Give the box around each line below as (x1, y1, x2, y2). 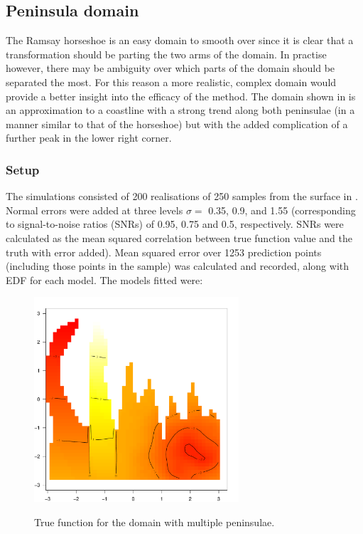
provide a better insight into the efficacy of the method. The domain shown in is (6, 88, 356, 103)
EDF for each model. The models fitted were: (6, 272, 203, 287)
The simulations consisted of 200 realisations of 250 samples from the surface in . (6, 189, 358, 204)
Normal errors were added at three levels (6, 202, 183, 217)
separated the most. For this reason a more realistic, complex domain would (6, 74, 337, 89)
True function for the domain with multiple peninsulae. (34, 514, 275, 529)
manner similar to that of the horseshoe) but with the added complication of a (6, 116, 348, 131)
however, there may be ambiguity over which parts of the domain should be (6, 61, 335, 75)
